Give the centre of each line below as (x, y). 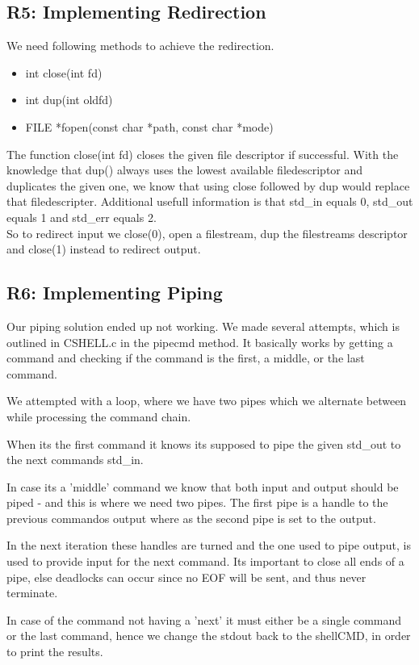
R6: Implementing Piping (115, 293)
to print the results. (55, 652)
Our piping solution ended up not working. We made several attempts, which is (203, 326)
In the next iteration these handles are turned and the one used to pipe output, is (209, 545)
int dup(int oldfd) (69, 100)
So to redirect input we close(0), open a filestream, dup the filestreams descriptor (207, 233)
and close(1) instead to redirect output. (104, 249)
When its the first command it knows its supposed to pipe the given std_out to (204, 443)
